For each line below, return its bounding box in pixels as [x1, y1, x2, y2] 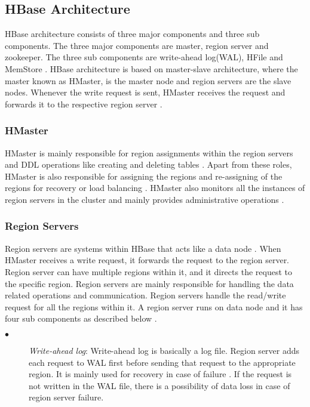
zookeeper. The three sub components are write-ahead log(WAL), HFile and [5, 51, 283, 63]
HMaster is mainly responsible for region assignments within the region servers [5, 146, 293, 159]
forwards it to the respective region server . [5, 97, 162, 110]
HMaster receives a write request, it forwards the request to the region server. [5, 254, 290, 266]
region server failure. [29, 391, 104, 403]
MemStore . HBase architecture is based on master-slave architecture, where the [5, 62, 298, 75]
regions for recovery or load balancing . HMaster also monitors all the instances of [5, 181, 305, 194]
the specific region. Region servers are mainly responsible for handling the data [5, 277, 294, 289]
